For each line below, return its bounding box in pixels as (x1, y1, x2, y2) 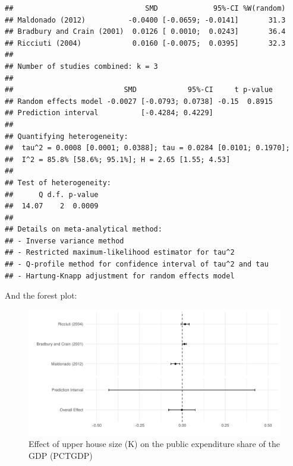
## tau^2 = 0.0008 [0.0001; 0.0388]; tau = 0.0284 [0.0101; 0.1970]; (5, 144, 290, 153)
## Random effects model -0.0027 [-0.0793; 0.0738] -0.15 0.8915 (5, 97, 273, 106)
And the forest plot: (5, 289, 77, 302)
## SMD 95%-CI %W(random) (5, 4, 286, 12)
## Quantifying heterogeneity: (5, 132, 128, 141)
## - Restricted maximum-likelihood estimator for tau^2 (5, 248, 235, 257)
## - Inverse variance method (5, 236, 124, 245)
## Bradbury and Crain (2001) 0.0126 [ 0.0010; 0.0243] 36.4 (5, 27, 286, 36)
